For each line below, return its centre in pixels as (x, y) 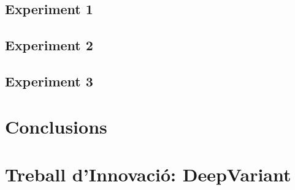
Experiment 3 (49, 81)
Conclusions (56, 126)
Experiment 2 (49, 45)
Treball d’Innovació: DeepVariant (148, 174)
